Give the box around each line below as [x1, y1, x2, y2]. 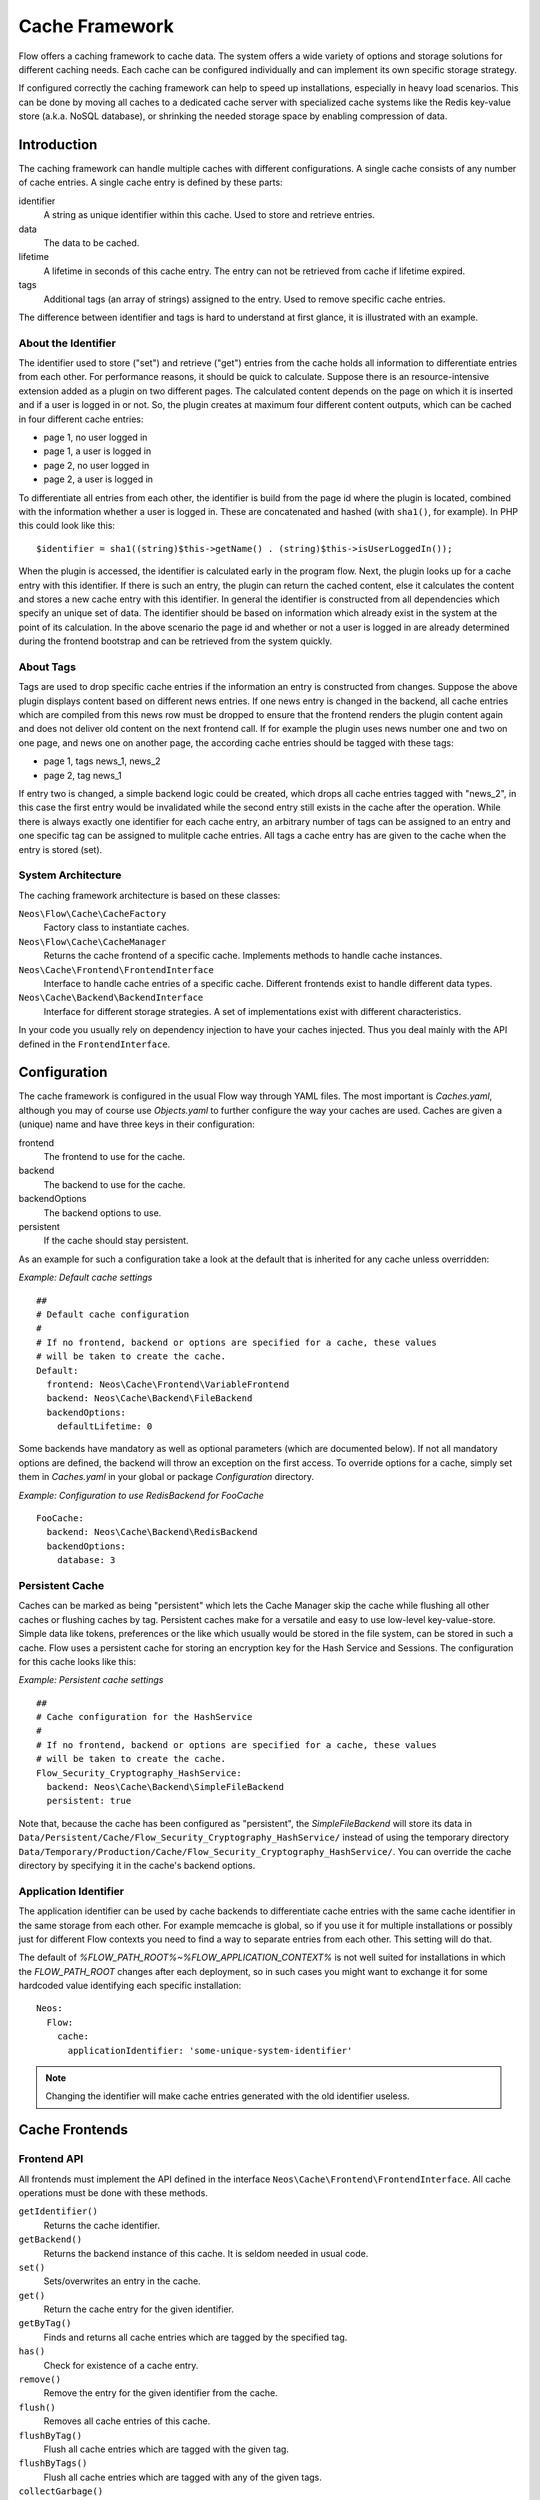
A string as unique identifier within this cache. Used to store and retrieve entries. [43, 209, 375, 221]
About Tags [18, 660, 77, 674]
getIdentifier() [18, 2206, 99, 2217]
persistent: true [46, 1795, 132, 1807]
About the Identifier [18, 336, 117, 350]
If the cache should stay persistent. [43, 1235, 189, 1247]
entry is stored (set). [18, 843, 103, 855]
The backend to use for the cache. [43, 1178, 186, 1190]
